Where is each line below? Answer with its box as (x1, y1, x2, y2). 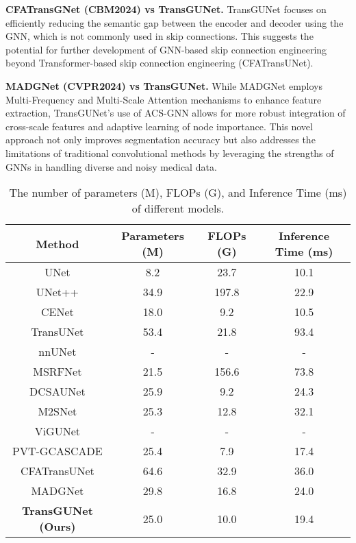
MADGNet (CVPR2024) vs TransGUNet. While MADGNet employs (5, 78, 323, 93)
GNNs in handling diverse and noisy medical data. (5, 159, 217, 173)
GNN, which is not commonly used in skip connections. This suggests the (5, 29, 314, 43)
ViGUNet (34, 423, 80, 439)
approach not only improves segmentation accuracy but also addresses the (5, 132, 316, 147)
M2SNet (38, 403, 77, 420)
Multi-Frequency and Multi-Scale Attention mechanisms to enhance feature (5, 92, 322, 106)
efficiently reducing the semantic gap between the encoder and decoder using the (5, 15, 344, 29)
